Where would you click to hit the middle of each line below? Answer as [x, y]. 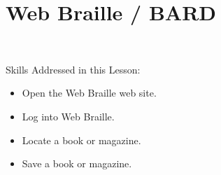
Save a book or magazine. [77, 163]
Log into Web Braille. [68, 116]
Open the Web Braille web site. [89, 93]
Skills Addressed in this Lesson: [73, 69]
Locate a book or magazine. [81, 140]
